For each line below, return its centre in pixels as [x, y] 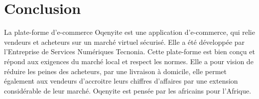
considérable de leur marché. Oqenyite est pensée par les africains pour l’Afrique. [128, 90]
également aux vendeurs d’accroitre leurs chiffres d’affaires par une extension [121, 81]
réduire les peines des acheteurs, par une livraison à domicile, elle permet [116, 71]
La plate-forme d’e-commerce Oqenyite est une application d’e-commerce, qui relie [129, 32]
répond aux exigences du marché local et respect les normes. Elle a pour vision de [129, 61]
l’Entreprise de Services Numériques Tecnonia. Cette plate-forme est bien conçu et [129, 51]
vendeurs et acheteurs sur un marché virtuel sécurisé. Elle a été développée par [125, 42]
